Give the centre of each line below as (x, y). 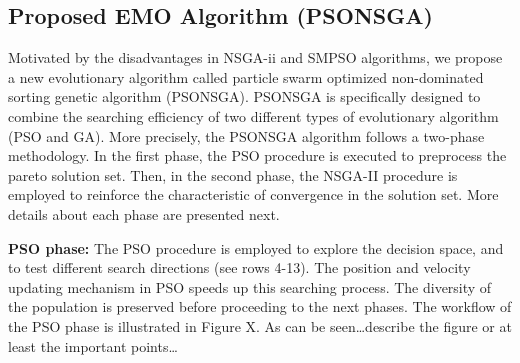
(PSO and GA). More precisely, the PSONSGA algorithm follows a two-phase (246, 135)
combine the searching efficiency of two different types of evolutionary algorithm (253, 115)
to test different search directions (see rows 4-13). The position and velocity (239, 267)
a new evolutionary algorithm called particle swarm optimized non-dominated (246, 76)
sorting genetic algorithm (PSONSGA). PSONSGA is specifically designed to (244, 96)
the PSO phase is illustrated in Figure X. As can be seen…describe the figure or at (260, 325)
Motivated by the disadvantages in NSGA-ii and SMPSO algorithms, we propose (255, 57)
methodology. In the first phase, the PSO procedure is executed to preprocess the (257, 155)
